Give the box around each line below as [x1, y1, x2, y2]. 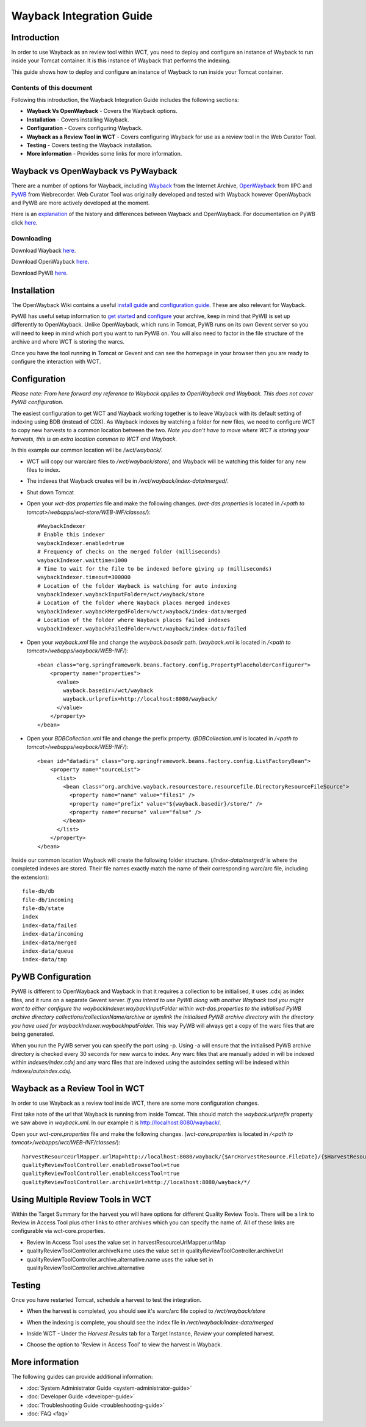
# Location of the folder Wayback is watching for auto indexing [37, 582, 237, 589]
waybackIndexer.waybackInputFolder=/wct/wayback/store [37, 591, 205, 598]
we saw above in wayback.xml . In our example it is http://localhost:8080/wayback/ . [11, 1119, 221, 1126]
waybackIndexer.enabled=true [37, 540, 124, 546]
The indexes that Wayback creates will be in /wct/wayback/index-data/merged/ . [26, 477, 229, 485]
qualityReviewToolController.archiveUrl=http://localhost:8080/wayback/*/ [22, 1179, 251, 1185]
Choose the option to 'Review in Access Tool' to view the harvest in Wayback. [26, 1341, 223, 1348]
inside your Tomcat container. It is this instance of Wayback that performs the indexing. [11, 57, 231, 64]
